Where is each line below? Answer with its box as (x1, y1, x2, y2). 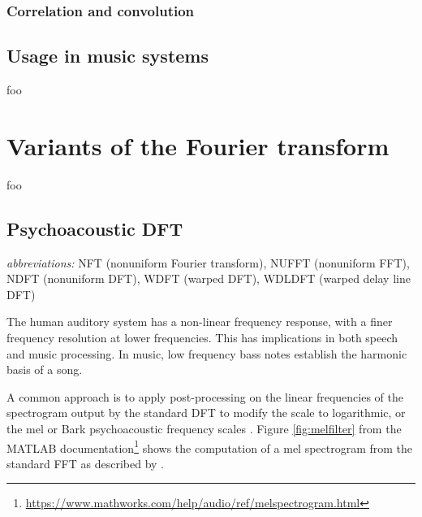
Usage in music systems (6, 43, 209, 68)
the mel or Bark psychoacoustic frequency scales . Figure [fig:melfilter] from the (6, 419, 402, 437)
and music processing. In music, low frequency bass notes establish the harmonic (6, 345, 407, 362)
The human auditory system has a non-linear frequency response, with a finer (6, 313, 393, 330)
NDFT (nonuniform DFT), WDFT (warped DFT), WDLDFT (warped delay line (6, 270, 411, 287)
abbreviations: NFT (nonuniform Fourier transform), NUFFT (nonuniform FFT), (6, 254, 410, 271)
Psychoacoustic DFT (6, 215, 183, 241)
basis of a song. (6, 361, 83, 378)
